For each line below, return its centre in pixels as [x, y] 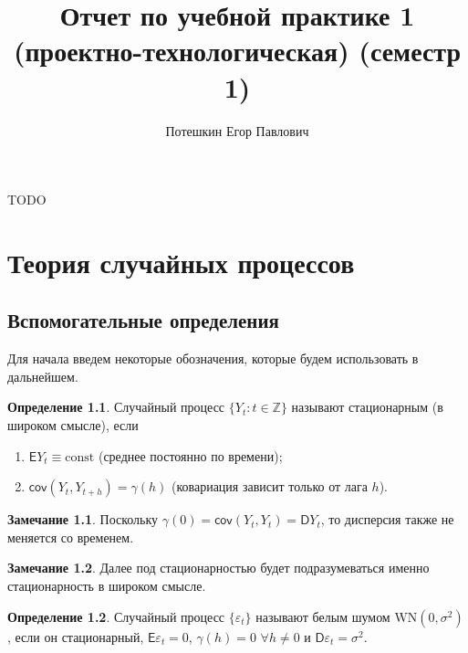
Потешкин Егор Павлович [237, 130]
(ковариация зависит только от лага [269, 486]
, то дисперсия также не [387, 519]
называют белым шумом [323, 616]
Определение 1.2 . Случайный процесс [116, 616]
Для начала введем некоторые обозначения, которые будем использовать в [213, 358]
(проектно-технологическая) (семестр [237, 51]
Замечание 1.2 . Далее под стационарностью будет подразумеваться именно [218, 568]
